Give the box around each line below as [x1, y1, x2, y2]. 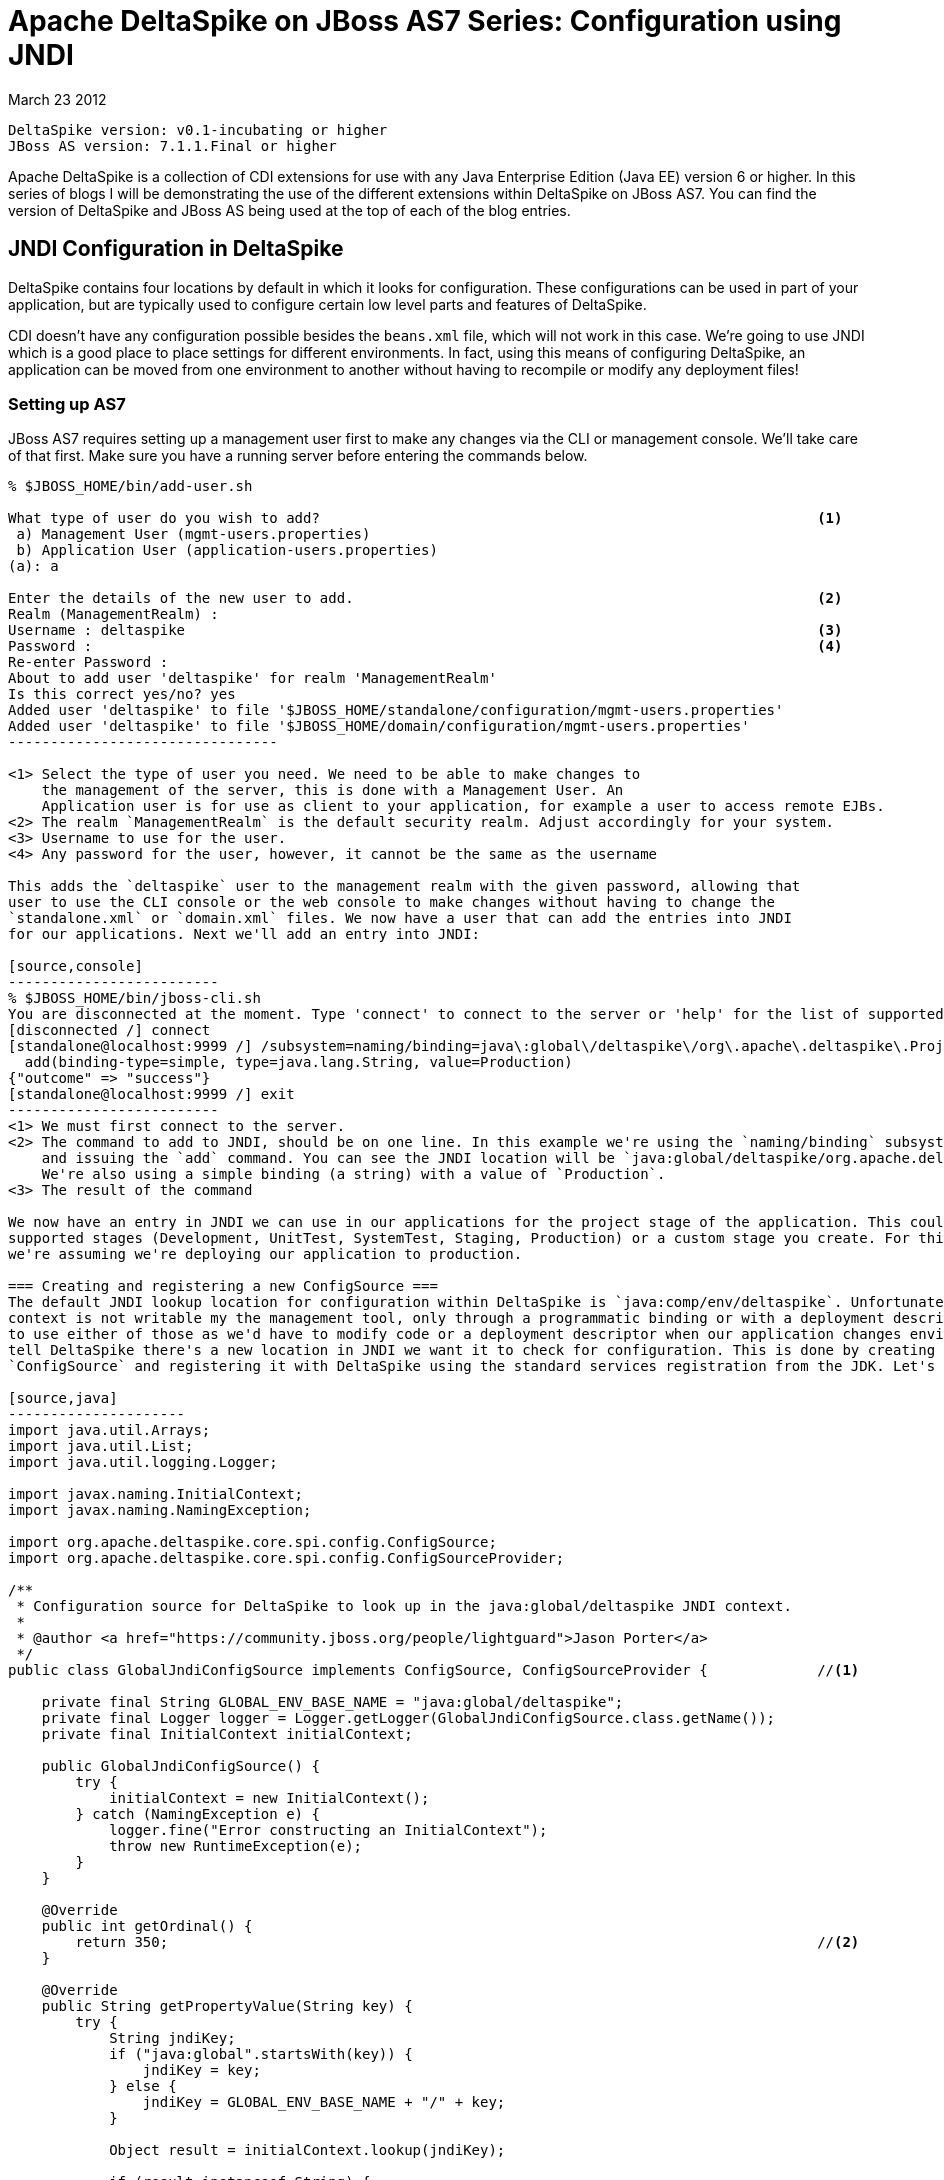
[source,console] [8, 958, 143, 975]
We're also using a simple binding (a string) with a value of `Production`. [41, 1166, 666, 1183]
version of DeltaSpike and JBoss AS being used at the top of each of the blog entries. [8, 201, 571, 219]
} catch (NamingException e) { [75, 1806, 320, 1823]
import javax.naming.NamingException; [8, 1502, 312, 1519]
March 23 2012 [8, 90, 107, 108]
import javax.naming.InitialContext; [8, 1486, 304, 1503]
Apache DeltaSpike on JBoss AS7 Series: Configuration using [8, 4, 842, 38]
